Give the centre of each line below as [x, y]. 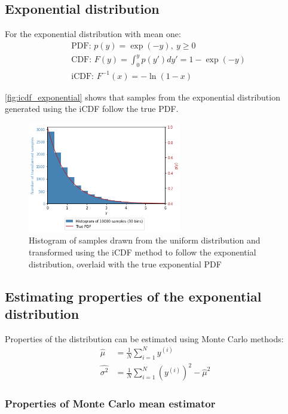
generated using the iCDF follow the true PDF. [92, 109]
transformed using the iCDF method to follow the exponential [143, 252]
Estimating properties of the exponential [133, 296]
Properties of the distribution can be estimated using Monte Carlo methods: [144, 338]
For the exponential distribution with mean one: [93, 34]
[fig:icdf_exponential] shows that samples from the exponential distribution [143, 97]
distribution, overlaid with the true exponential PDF [125, 264]
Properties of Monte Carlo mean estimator [110, 404]
